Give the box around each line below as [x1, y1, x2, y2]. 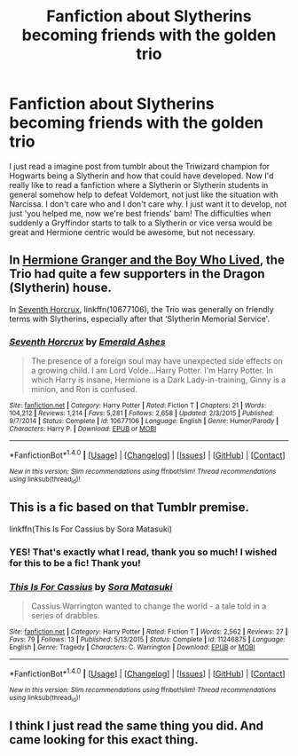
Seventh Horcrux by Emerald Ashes [9, 335, 166, 348]
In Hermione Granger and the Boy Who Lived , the [9, 253, 286, 268]
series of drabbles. [30, 610, 100, 621]
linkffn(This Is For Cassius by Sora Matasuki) [9, 524, 173, 534]
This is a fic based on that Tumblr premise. [9, 500, 250, 516]
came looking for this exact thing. [9, 732, 199, 747]
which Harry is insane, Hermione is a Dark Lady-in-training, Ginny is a [30, 374, 286, 385]
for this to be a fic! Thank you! [9, 556, 142, 569]
